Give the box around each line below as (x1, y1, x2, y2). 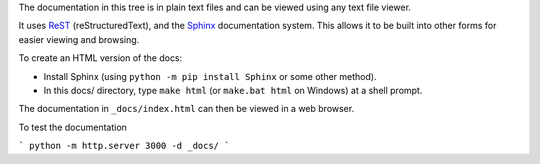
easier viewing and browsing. (18, 33, 140, 45)
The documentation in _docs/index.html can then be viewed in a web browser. (18, 103, 355, 115)
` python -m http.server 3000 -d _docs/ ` (18, 140, 230, 152)
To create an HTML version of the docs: (18, 52, 183, 64)
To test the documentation (18, 121, 127, 133)
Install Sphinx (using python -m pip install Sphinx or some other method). (43, 70, 377, 82)
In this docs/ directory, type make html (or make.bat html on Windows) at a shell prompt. (43, 84, 423, 96)
